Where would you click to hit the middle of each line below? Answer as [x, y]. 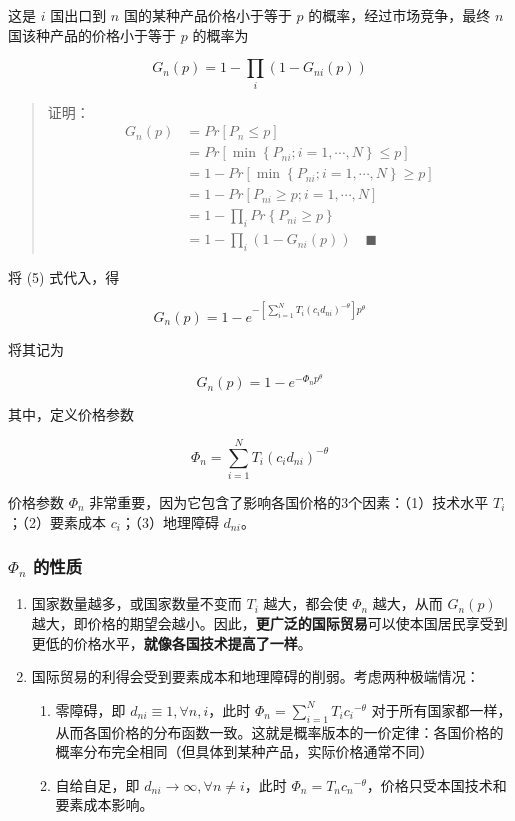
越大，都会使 [305, 603]
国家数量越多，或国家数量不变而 [136, 603]
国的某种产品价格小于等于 [207, 15]
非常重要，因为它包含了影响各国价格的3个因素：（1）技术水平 [289, 501]
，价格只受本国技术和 [436, 784]
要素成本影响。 [104, 804]
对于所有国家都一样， [441, 709]
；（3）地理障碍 [169, 521]
